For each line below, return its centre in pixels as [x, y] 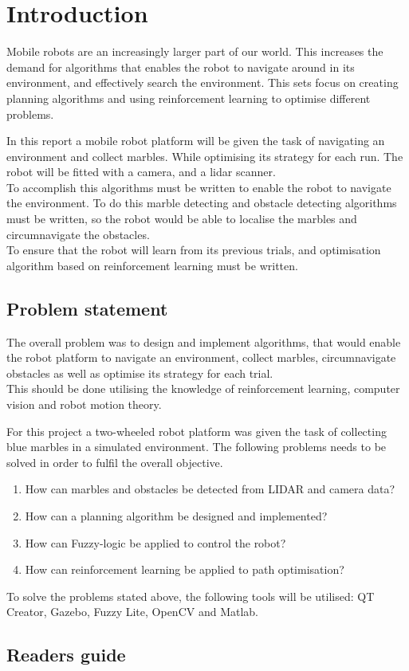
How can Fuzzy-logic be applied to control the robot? [155, 542]
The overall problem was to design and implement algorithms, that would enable [204, 341]
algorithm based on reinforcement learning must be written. [152, 265]
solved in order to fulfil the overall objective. [115, 462]
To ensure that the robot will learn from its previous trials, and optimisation [194, 250]
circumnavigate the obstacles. [78, 234]
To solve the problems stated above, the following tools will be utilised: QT [191, 596]
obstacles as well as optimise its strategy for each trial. [140, 373]
